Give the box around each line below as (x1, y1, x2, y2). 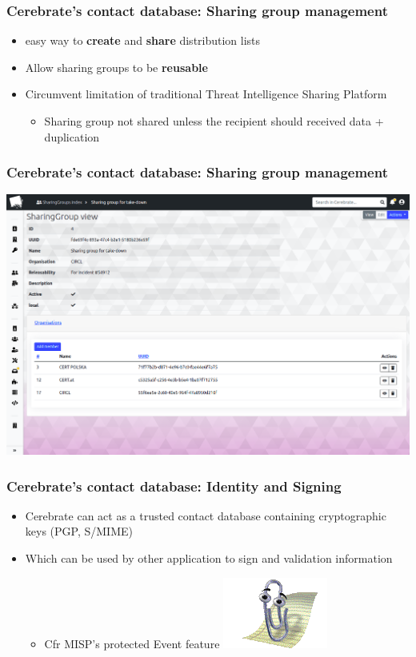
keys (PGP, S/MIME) (25, 523, 133, 540)
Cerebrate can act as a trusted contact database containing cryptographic (25, 507, 386, 524)
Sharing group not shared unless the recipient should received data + (44, 113, 384, 129)
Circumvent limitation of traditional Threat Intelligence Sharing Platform (25, 86, 387, 102)
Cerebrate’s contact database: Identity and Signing (6, 476, 342, 496)
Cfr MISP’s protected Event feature (44, 635, 220, 651)
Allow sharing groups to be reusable (25, 58, 208, 75)
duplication (44, 128, 100, 145)
